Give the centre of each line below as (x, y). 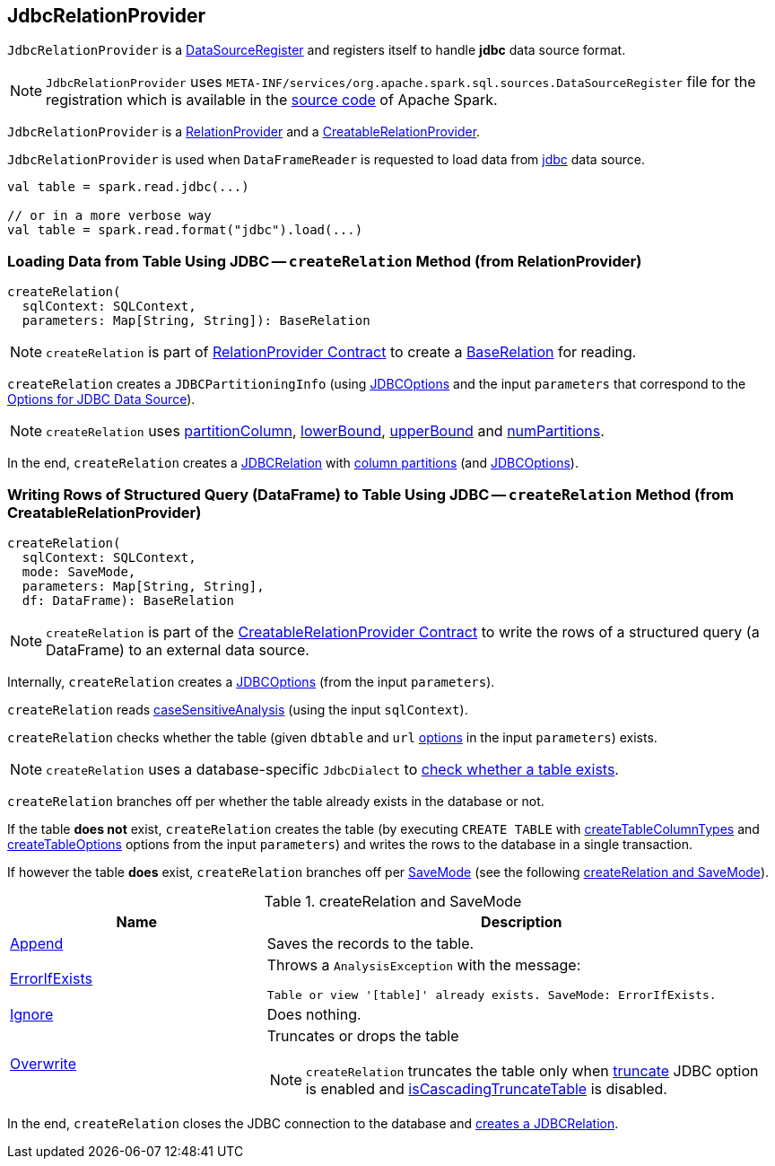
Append (37, 943)
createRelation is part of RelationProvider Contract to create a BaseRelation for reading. (341, 352)
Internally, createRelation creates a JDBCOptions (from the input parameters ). (251, 681)
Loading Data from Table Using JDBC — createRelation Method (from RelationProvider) (325, 261)
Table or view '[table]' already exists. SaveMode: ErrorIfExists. (492, 995)
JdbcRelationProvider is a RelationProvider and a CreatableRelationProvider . (244, 132)
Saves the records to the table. (370, 943)
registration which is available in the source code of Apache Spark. (272, 100)
